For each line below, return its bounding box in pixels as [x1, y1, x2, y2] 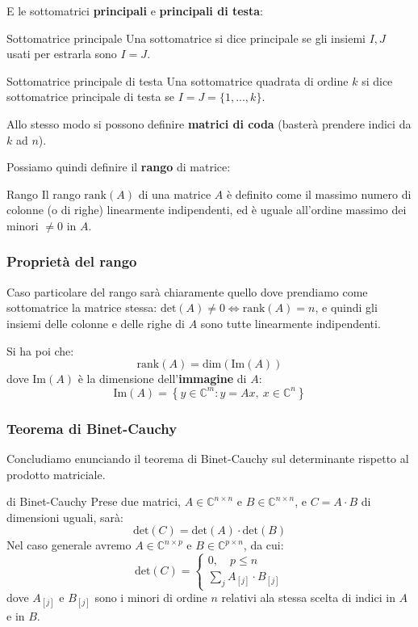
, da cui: [243, 537, 284, 553]
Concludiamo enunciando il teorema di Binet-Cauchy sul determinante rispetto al [6, 449, 409, 466]
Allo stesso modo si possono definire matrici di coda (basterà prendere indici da [6, 115, 412, 132]
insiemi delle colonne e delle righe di [6, 314, 185, 331]
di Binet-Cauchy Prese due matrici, [6, 493, 181, 510]
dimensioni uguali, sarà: [6, 508, 123, 525]
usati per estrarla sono [6, 45, 117, 62]
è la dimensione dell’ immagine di [77, 370, 247, 387]
